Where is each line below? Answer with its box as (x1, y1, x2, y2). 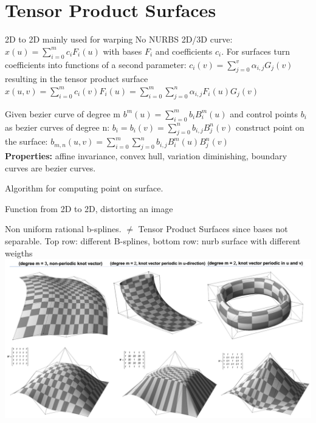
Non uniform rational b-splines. (5, 222, 122, 235)
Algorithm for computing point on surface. (5, 182, 163, 194)
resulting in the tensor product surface (5, 72, 148, 85)
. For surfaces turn (221, 44, 290, 57)
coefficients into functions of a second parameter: (5, 58, 187, 70)
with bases (103, 44, 142, 57)
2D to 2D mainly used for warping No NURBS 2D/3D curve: (5, 33, 233, 46)
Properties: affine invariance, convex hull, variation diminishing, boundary (5, 150, 287, 162)
